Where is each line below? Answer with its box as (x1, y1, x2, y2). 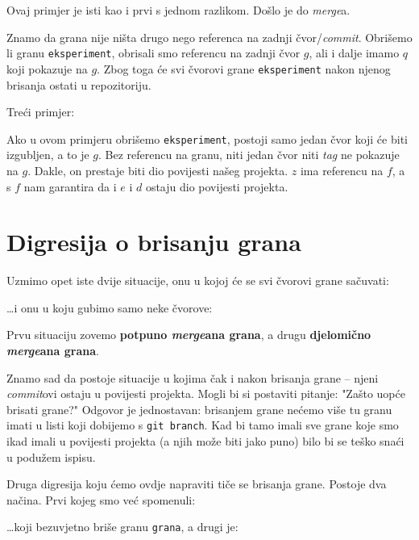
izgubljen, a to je (6, 146, 89, 163)
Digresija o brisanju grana (6, 225, 301, 258)
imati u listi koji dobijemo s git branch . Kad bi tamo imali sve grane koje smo (6, 417, 399, 433)
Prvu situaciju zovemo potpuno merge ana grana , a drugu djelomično (6, 326, 371, 343)
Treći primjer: (6, 103, 75, 120)
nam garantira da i (23, 178, 117, 195)
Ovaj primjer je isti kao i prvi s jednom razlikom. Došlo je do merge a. (6, 2, 351, 18)
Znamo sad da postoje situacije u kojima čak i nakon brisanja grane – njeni (6, 369, 379, 386)
